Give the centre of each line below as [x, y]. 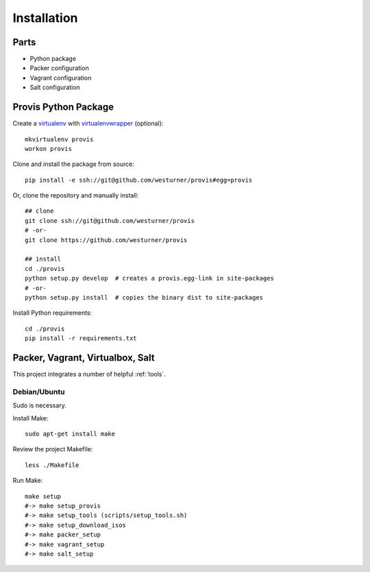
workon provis [48, 148]
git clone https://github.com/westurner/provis [106, 240]
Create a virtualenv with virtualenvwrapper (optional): [88, 123]
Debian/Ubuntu [39, 392]
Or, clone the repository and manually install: [76, 195]
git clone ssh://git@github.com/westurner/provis [110, 221]
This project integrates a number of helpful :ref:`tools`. [89, 374]
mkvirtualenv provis [59, 139]
